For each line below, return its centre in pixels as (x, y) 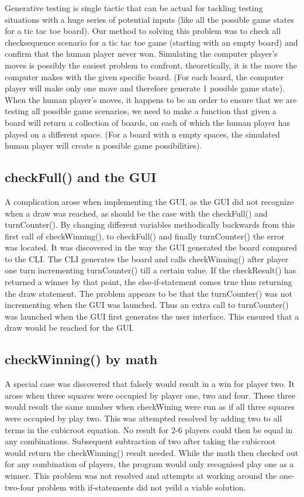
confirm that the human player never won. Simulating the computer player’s (141, 54)
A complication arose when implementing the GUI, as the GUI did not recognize (149, 201)
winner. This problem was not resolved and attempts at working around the (141, 475)
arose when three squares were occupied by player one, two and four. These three (150, 395)
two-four (20, 487)
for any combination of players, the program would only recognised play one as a (149, 464)
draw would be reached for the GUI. (70, 328)
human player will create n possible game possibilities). (103, 145)
